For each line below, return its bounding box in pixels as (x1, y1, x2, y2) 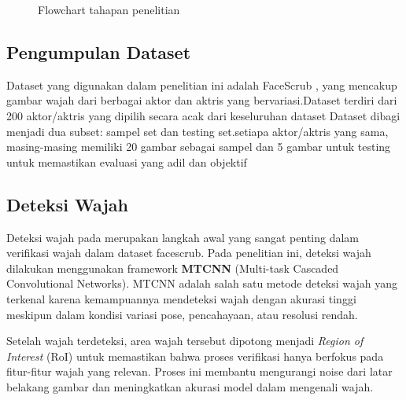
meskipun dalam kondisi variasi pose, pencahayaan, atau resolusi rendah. (6, 306, 358, 322)
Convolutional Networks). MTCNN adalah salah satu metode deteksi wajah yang (6, 275, 397, 292)
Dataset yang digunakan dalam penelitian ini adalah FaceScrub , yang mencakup (6, 76, 397, 93)
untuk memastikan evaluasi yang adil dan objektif (6, 153, 247, 170)
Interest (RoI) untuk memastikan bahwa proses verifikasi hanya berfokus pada (6, 347, 384, 364)
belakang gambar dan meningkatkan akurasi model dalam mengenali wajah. (6, 378, 374, 394)
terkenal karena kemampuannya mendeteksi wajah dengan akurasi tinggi (6, 290, 356, 306)
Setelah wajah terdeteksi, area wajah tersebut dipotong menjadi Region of (6, 332, 364, 349)
